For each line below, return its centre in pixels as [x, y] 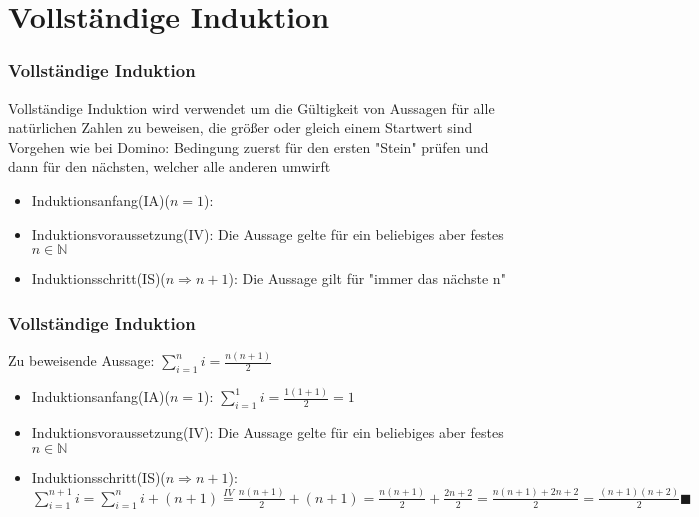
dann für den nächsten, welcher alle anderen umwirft [169, 166]
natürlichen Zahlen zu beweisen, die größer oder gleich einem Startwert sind [240, 127]
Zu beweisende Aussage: [81, 360]
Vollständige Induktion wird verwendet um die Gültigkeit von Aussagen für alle [251, 107]
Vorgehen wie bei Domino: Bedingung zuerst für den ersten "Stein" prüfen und [248, 146]
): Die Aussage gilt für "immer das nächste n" [367, 278]
